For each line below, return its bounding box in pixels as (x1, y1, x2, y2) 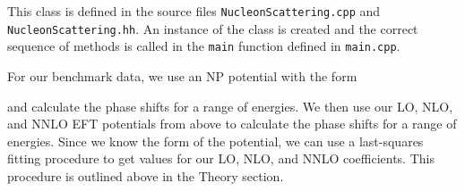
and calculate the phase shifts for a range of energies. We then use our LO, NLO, (7, 96, 453, 115)
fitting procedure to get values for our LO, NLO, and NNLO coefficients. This (7, 149, 435, 168)
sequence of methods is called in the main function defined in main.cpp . (7, 37, 400, 55)
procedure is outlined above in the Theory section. (7, 166, 284, 185)
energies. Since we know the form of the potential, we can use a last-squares (7, 131, 424, 150)
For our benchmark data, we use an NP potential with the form (7, 66, 357, 85)
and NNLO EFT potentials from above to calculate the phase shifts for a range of (7, 114, 457, 133)
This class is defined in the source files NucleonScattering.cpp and (7, 2, 381, 20)
